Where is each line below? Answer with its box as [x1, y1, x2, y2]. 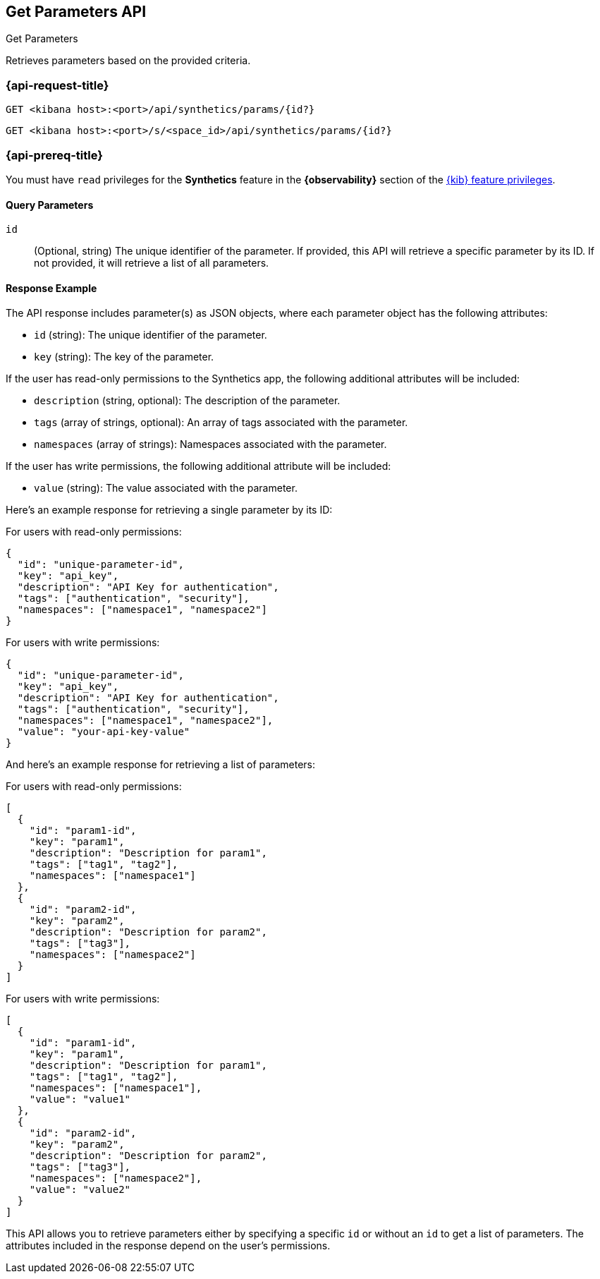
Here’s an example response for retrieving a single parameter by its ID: [6, 504, 333, 516]
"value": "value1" [29, 1093, 131, 1105]
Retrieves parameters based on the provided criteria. [6, 54, 251, 67]
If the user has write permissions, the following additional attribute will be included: [6, 460, 391, 473]
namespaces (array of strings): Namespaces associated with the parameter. [34, 438, 387, 451]
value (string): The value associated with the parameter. [34, 482, 298, 495]
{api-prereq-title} [6, 147, 103, 162]
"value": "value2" [29, 1184, 131, 1196]
